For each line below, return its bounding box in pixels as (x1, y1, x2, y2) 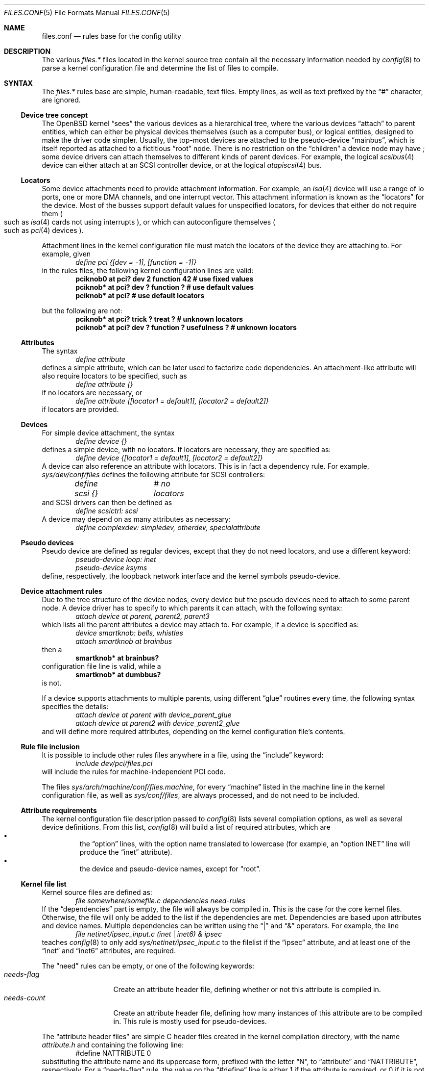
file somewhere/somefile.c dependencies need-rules (75, 896, 246, 905)
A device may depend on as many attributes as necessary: (42, 515, 231, 523)
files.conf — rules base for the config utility (42, 32, 181, 40)
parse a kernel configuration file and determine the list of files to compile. (42, 64, 279, 72)
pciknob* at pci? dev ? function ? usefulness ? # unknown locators (75, 323, 297, 331)
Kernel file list (21, 880, 67, 888)
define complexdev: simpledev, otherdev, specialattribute (75, 523, 261, 532)
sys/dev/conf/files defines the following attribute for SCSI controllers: (42, 470, 265, 479)
